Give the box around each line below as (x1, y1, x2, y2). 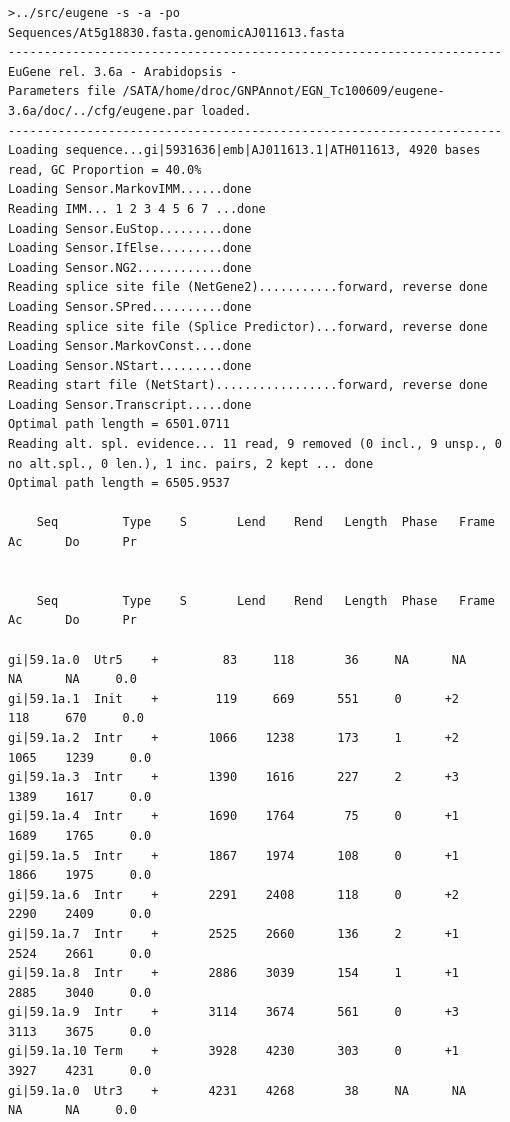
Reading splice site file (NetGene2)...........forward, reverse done (8, 280, 488, 295)
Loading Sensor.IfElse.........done (8, 241, 252, 256)
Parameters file (8, 84, 116, 99)
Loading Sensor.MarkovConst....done (8, 339, 252, 354)
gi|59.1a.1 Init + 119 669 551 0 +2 (8, 691, 460, 706)
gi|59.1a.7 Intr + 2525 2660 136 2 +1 (8, 926, 460, 941)
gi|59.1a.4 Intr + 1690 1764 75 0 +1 (8, 809, 460, 824)
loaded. (201, 103, 252, 118)
